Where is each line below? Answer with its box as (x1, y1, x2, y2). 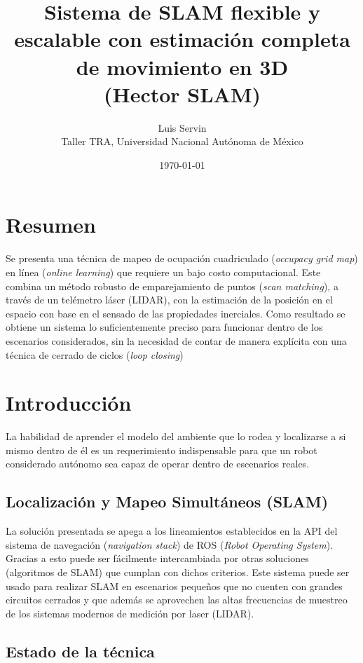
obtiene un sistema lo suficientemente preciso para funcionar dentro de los (6, 320, 323, 334)
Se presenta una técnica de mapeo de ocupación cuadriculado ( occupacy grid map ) (6, 251, 358, 266)
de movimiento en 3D (76, 52, 289, 81)
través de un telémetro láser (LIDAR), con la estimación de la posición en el (6, 292, 333, 307)
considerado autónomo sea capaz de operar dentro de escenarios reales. (6, 456, 310, 471)
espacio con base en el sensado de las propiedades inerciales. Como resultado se (6, 306, 345, 320)
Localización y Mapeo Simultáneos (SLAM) (6, 491, 329, 512)
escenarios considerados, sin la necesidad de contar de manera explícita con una (6, 333, 347, 348)
